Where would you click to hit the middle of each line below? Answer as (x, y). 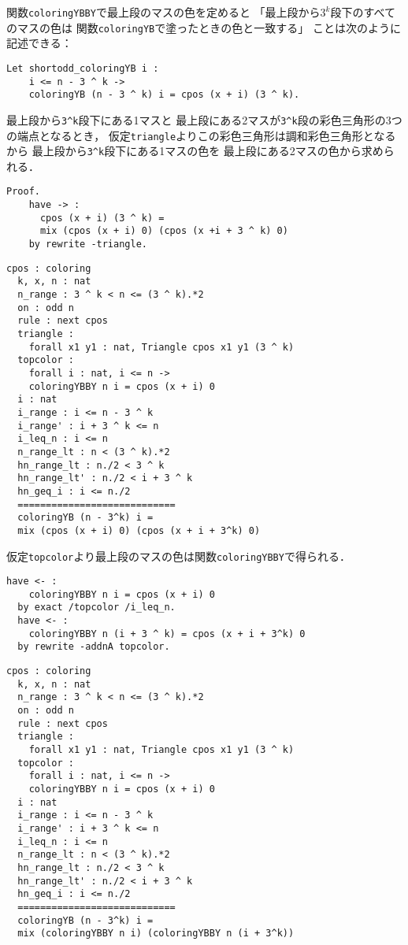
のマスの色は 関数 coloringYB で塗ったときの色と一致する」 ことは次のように (204, 27)
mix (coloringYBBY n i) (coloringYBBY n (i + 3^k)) (156, 934)
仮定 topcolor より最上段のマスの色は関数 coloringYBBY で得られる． (178, 556)
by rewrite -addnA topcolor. (94, 647)
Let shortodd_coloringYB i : (83, 68)
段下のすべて (363, 12)
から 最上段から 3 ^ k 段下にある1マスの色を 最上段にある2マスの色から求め (195, 151)
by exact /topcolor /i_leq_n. (96, 608)
